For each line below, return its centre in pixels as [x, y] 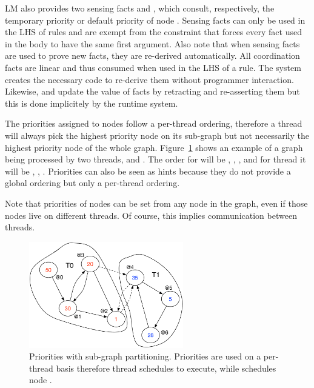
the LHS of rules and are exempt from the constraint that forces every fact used [153, 32]
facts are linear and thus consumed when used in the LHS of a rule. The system [153, 67]
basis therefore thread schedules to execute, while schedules [166, 368]
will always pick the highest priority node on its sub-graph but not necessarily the [157, 135]
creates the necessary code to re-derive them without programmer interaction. [149, 79]
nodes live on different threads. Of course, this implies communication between [151, 215]
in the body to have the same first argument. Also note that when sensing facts [152, 43]
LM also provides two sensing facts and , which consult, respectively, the [140, 8]
